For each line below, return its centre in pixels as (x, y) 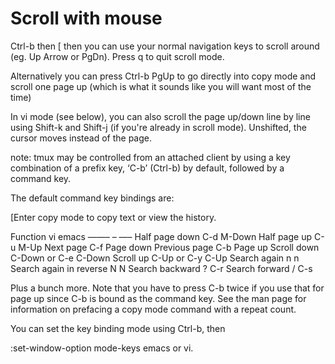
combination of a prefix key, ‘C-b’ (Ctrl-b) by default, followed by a (147, 168)
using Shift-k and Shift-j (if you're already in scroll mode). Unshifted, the (158, 127)
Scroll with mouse (86, 18)
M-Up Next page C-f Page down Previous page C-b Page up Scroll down (169, 247)
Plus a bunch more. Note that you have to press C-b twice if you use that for (167, 288)
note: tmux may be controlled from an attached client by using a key (150, 157)
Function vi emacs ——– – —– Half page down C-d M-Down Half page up (161, 236)
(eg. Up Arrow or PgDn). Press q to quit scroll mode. (117, 56)
